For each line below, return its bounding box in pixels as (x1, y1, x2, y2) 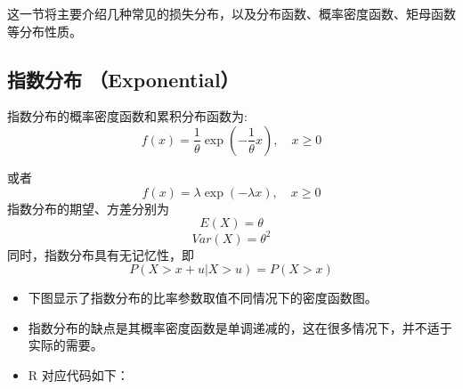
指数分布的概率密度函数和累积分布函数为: (7, 107, 248, 126)
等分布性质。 (7, 21, 82, 40)
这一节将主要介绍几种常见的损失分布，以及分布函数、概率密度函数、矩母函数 (7, 4, 456, 22)
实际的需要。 (28, 336, 103, 354)
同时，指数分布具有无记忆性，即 (7, 245, 194, 263)
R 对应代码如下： (28, 366, 129, 385)
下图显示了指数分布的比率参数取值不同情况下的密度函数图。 (28, 288, 378, 307)
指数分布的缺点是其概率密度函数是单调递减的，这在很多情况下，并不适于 (28, 318, 452, 336)
